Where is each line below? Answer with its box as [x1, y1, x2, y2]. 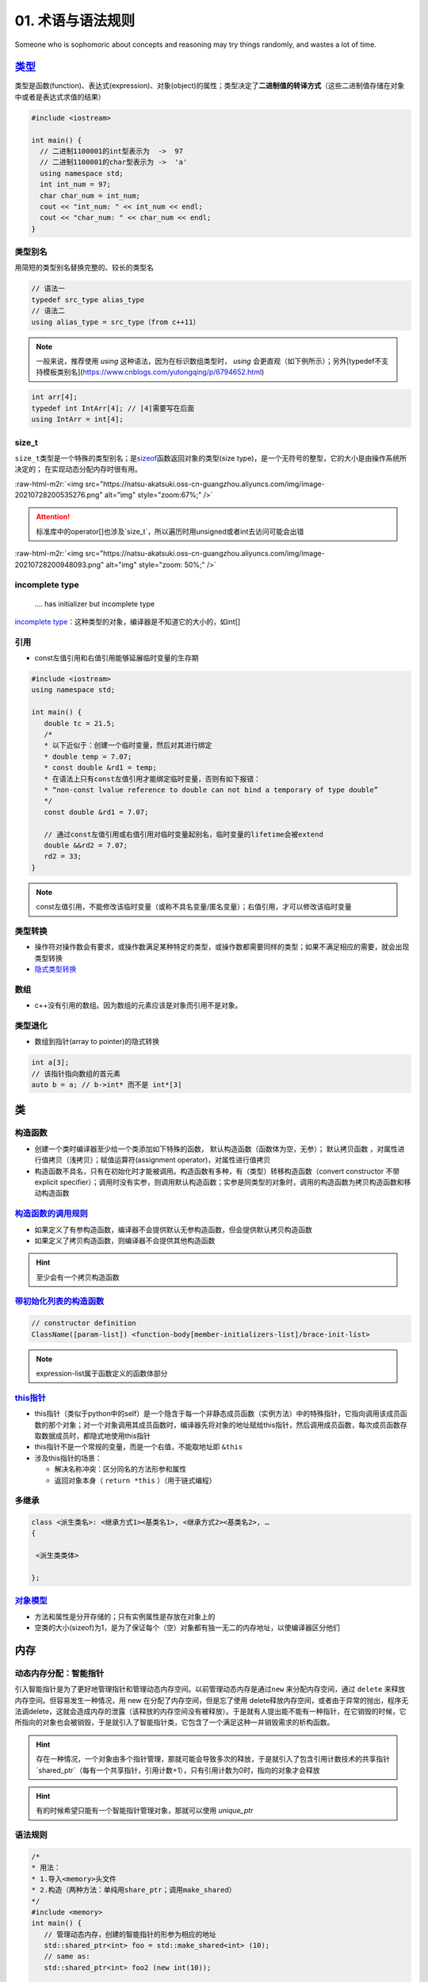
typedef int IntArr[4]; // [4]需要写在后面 [31, 404, 195, 412]
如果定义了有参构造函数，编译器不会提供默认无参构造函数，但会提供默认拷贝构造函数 [34, 1225, 312, 1234]
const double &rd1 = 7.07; [44, 807, 149, 817]
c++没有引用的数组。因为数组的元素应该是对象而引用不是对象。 [34, 1001, 243, 1010]
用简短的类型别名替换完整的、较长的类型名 [14, 262, 154, 273]
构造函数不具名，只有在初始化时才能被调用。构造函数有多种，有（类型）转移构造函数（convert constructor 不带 [34, 1166, 400, 1176]
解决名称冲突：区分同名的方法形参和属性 [54, 1464, 186, 1474]
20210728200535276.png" [14, 490, 103, 499]
